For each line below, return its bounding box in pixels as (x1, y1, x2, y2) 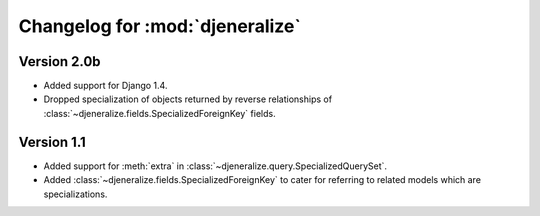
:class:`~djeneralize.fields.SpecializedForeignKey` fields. (43, 107, 276, 119)
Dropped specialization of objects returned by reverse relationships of (43, 93, 333, 105)
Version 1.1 (18, 133, 87, 150)
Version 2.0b (18, 53, 101, 70)
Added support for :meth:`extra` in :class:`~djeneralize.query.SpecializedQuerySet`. (43, 160, 388, 172)
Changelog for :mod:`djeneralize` (18, 15, 302, 37)
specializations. (43, 188, 108, 200)
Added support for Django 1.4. (43, 80, 168, 92)
